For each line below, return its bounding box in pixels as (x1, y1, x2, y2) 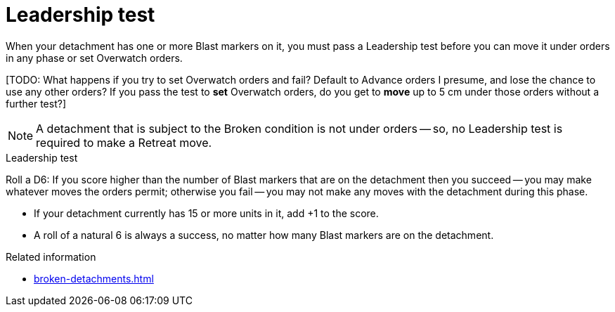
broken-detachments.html (34, 272, 154, 285)
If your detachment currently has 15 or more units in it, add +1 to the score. (34, 207, 379, 219)
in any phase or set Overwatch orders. (6, 51, 183, 64)
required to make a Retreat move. (36, 135, 212, 150)
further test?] (6, 97, 67, 110)
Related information (6, 250, 96, 263)
